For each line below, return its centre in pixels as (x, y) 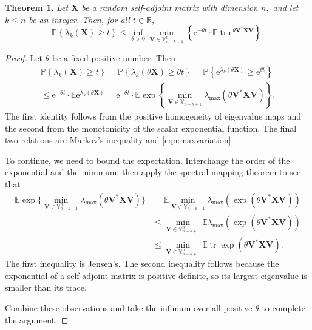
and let (286, 7)
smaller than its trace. (46, 287)
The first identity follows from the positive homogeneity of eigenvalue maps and (153, 116)
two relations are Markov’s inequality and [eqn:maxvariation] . (119, 140)
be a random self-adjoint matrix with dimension (170, 7)
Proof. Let (24, 58)
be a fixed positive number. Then (114, 58)
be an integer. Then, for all (79, 19)
